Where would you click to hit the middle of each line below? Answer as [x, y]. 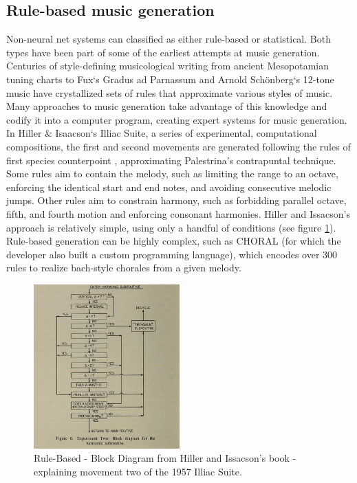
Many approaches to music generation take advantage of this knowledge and [167, 106]
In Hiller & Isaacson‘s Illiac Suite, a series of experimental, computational [162, 133]
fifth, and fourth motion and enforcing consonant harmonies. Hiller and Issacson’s [178, 213]
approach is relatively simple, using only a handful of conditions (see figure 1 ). [171, 227]
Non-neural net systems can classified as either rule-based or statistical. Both [169, 39]
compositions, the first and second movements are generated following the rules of [178, 146]
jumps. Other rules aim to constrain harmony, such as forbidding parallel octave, [176, 200]
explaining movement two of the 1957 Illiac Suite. [138, 471]
